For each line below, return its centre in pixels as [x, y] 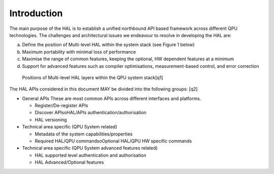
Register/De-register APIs [61, 106]
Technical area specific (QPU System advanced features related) [90, 148]
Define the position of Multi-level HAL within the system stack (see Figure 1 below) [108, 45]
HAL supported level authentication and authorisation [91, 155]
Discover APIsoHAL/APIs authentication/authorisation [91, 113]
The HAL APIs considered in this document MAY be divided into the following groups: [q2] [104, 89]
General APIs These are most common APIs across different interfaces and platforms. [112, 98]
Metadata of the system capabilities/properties [84, 134]
